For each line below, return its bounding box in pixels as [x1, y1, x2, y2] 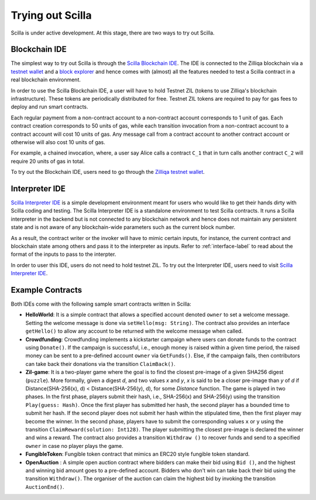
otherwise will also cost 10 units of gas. [11, 138, 105, 146]
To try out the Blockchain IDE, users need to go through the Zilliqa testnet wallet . [11, 169, 205, 176]
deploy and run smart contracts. [11, 103, 88, 111]
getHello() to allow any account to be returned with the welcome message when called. [25, 328, 243, 335]
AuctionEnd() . [25, 483, 64, 490]
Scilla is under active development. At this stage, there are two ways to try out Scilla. [11, 29, 215, 36]
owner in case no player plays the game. [25, 442, 124, 449]
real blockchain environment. [11, 76, 81, 83]
